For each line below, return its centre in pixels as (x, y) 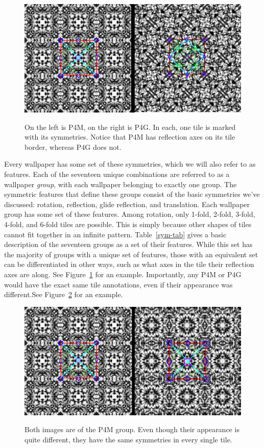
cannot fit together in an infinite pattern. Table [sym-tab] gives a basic (115, 234)
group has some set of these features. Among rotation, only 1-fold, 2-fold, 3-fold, (130, 214)
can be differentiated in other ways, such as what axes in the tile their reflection (129, 264)
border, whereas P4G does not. (73, 147)
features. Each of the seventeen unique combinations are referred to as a (117, 174)
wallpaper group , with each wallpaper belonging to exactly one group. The (121, 184)
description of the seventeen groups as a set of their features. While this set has (128, 244)
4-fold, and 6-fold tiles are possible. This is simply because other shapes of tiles (128, 224)
